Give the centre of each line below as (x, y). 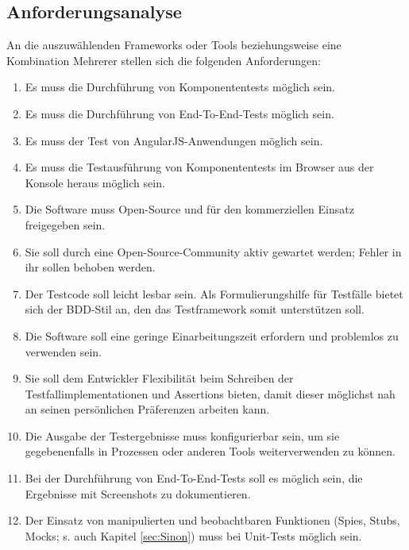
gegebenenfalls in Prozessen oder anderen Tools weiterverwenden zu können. (210, 451)
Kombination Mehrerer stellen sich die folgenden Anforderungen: (164, 60)
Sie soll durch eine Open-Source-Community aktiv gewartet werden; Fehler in (213, 251)
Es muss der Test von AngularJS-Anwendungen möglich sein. (174, 140)
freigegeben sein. (65, 224)
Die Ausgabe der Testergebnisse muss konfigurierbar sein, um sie (182, 435)
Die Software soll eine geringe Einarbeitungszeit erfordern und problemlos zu (212, 335)
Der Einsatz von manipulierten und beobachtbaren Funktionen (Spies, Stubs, (212, 520)
